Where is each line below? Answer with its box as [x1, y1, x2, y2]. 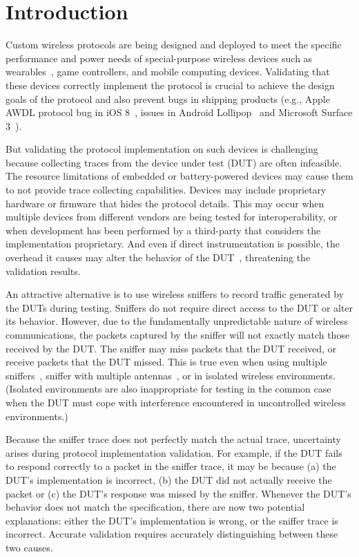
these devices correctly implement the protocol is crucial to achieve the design [6, 77, 335, 92]
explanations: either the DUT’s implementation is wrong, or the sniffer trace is [6, 513, 338, 527]
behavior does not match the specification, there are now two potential [6, 500, 305, 514]
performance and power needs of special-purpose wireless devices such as [6, 50, 313, 65]
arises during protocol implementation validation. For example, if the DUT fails [6, 445, 342, 460]
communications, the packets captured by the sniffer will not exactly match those [6, 328, 350, 341]
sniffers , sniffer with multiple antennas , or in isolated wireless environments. [6, 368, 336, 382]
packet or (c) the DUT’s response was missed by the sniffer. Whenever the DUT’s [6, 486, 351, 500]
